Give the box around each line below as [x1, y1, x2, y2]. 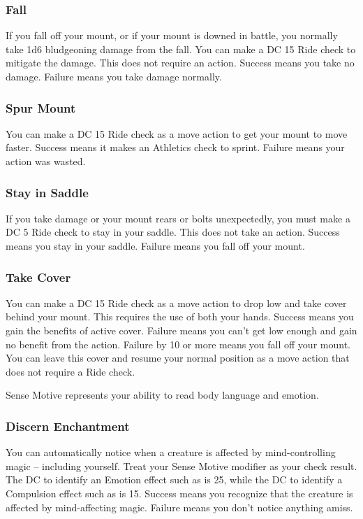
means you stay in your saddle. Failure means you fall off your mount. [6, 239, 305, 253]
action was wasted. [6, 154, 86, 168]
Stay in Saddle [6, 183, 89, 201]
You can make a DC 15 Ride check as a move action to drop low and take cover [6, 295, 347, 310]
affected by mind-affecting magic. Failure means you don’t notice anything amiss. [6, 499, 353, 514]
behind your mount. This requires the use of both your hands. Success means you [6, 309, 354, 324]
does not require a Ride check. [6, 364, 135, 378]
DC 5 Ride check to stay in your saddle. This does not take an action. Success [6, 225, 340, 239]
